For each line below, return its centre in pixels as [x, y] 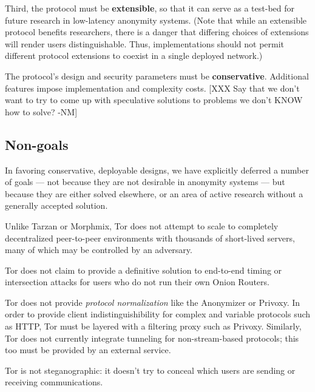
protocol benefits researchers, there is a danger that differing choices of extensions [157, 32]
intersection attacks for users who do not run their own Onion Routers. [137, 282]
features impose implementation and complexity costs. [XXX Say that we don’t [152, 88]
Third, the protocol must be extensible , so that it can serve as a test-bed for [150, 8]
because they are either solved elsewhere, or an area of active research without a [154, 193]
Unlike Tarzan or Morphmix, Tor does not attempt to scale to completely [142, 225]
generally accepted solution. [56, 205]
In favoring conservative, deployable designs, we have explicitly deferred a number [157, 170]
